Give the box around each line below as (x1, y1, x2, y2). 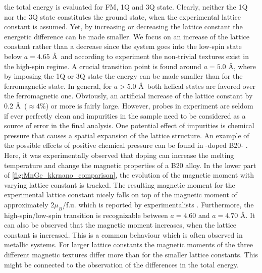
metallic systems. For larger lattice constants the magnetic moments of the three (4, 239, 253, 250)
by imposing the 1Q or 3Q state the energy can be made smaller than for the (4, 71, 243, 81)
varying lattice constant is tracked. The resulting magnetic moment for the (4, 179, 235, 190)
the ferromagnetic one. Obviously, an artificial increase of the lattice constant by (4, 90, 253, 101)
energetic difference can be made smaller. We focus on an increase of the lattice (4, 31, 250, 41)
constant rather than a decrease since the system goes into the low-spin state (4, 41, 242, 51)
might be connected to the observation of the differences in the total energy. (4, 259, 239, 269)
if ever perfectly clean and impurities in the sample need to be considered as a (4, 110, 246, 121)
